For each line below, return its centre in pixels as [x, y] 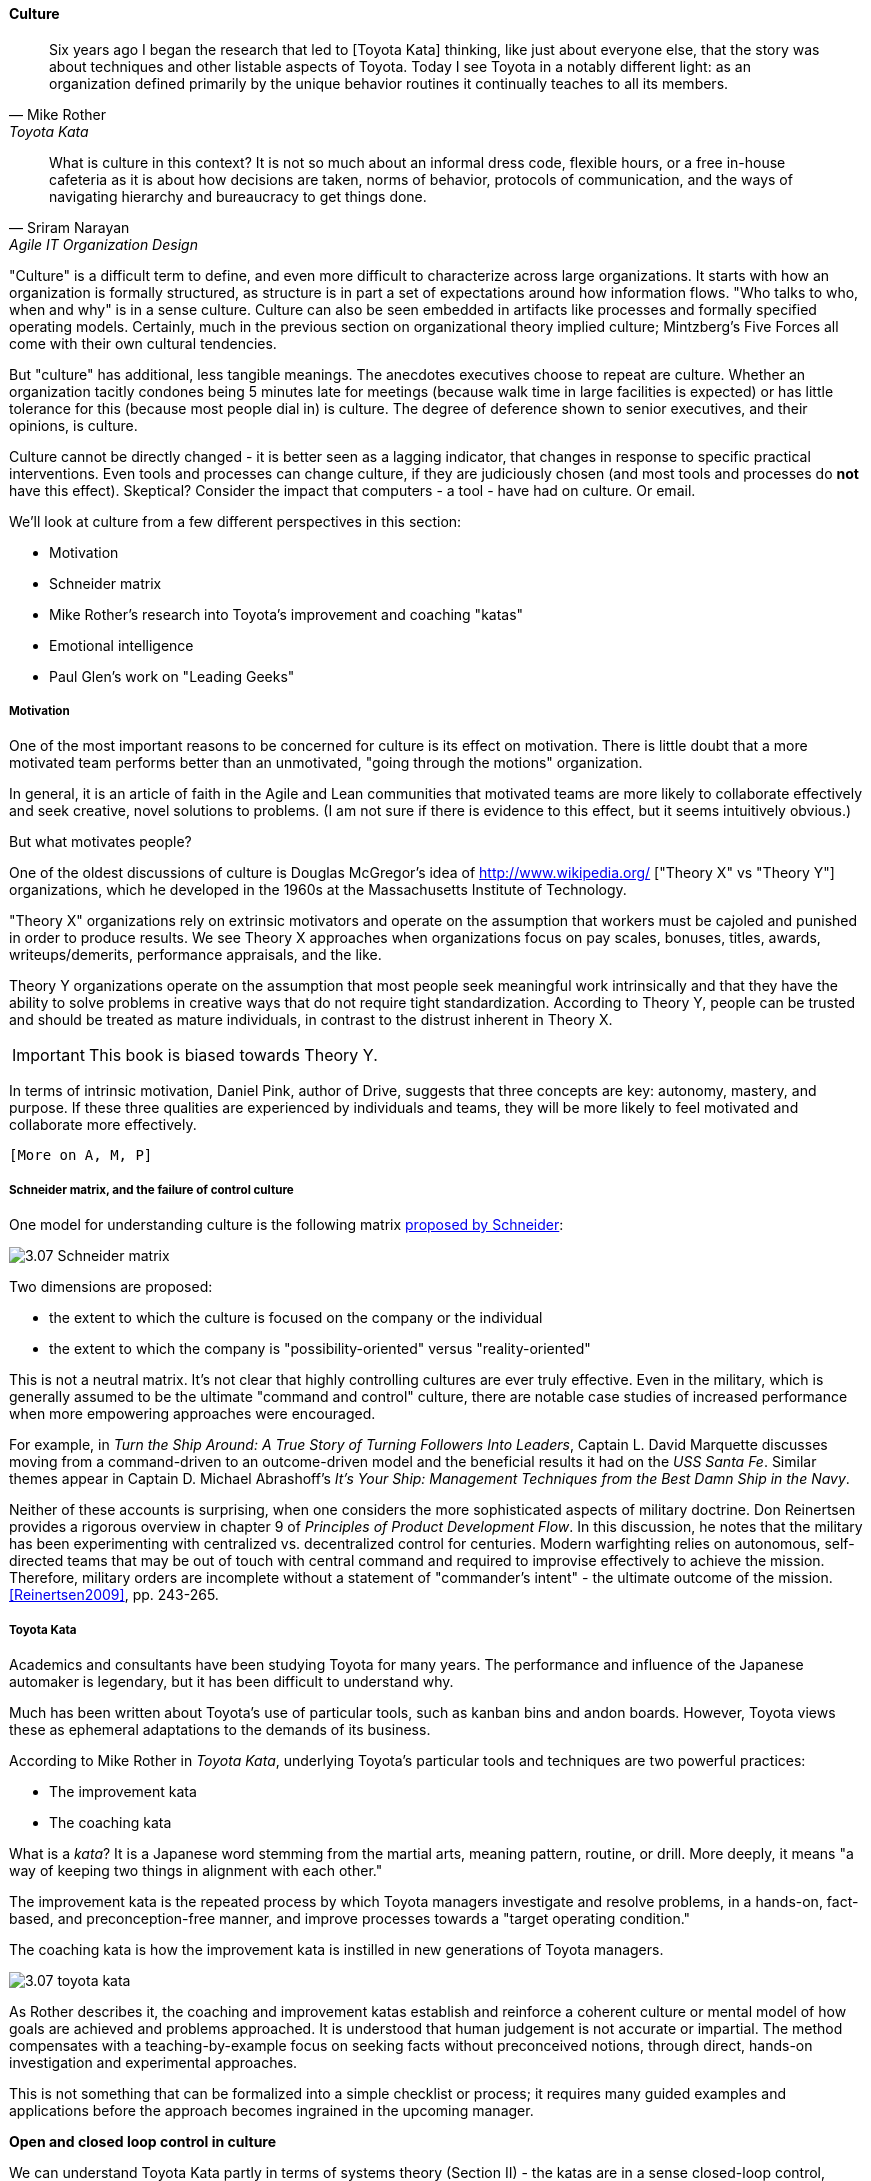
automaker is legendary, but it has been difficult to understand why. [231, 1681]
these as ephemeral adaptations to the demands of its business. [220, 1729]
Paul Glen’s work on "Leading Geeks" [172, 676]
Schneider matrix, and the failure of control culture [151, 1189]
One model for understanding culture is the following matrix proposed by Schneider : [286, 1225]
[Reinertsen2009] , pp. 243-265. [114, 1595]
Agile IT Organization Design [103, 244]
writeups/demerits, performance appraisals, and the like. [195, 955]
